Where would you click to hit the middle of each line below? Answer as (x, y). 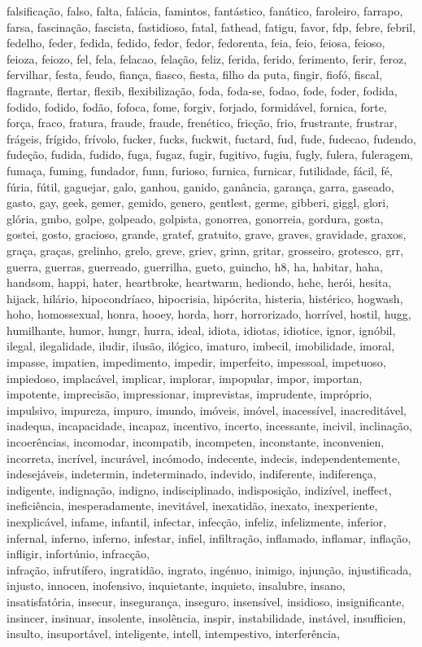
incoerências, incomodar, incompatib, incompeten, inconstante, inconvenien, (196, 442)
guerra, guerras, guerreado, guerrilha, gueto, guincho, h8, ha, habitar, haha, (195, 266)
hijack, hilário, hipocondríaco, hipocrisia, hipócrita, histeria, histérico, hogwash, (205, 298)
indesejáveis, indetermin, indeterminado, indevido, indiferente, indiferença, (191, 474)
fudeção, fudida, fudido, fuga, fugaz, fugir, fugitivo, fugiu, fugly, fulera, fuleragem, (210, 154)
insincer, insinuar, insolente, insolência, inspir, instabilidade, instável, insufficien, (207, 617)
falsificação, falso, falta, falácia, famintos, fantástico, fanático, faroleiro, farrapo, (205, 11)
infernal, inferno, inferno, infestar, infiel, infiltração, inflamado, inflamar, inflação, (209, 537)
